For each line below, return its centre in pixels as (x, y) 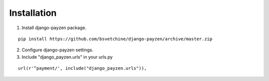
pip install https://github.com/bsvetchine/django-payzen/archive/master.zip (115, 39)
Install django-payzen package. (54, 28)
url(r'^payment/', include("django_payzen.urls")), (82, 68)
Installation (33, 13)
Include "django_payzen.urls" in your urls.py (67, 57)
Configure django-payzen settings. (58, 50)
